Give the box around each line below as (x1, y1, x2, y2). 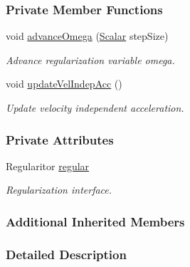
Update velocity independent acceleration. (6, 100, 184, 115)
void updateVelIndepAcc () (6, 76, 122, 91)
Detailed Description (6, 245, 127, 263)
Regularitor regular (6, 158, 90, 173)
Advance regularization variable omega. (6, 52, 175, 67)
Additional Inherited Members (6, 212, 185, 230)
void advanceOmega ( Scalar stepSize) (6, 28, 169, 43)
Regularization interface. (6, 182, 112, 197)
